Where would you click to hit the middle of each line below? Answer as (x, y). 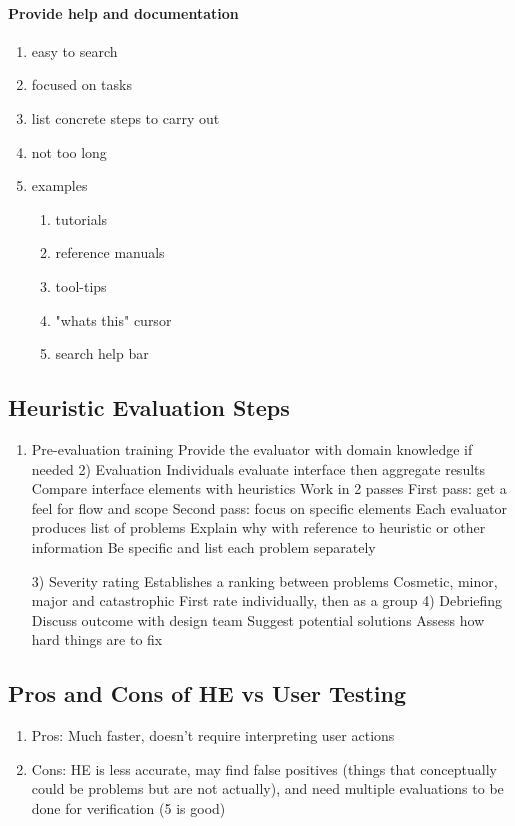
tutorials (81, 218)
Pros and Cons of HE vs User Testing (207, 693)
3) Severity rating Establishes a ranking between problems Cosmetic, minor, (264, 580)
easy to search (74, 50)
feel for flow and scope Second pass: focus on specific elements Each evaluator (269, 507)
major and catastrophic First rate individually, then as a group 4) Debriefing (267, 600)
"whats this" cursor (113, 319)
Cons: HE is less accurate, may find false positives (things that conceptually (264, 768)
